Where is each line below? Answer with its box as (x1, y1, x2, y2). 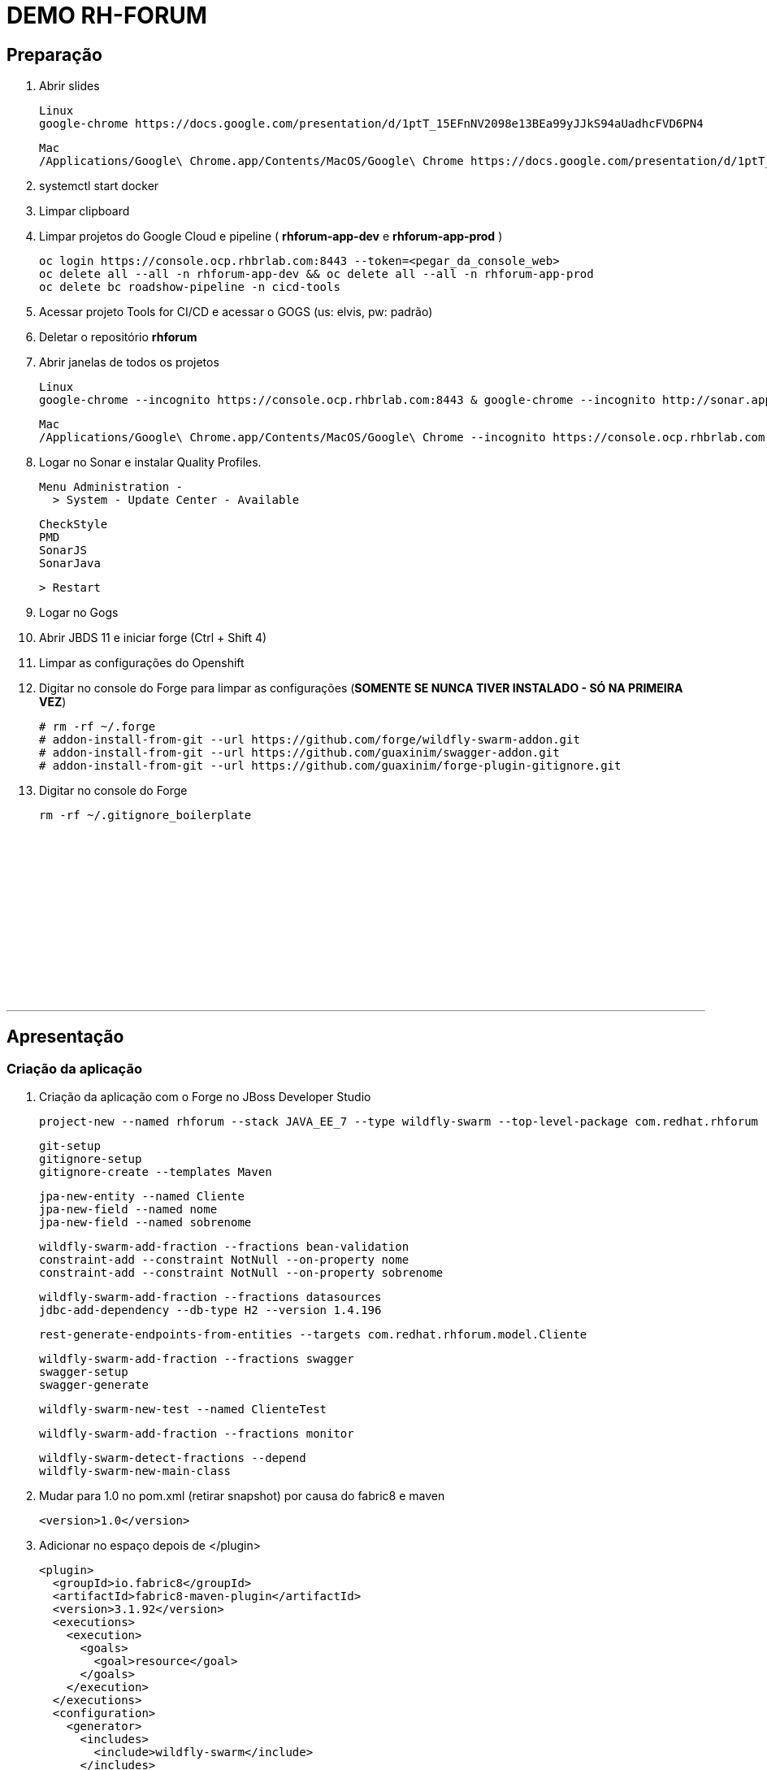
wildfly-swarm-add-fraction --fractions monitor (39, 1427, 354, 1441)
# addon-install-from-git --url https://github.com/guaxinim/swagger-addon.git (39, 746, 560, 760)
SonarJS (39, 544, 88, 557)
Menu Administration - (39, 480, 184, 494)
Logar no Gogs (39, 605, 119, 620)
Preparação (6, 44, 102, 65)
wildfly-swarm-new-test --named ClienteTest (39, 1403, 327, 1416)
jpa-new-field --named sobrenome (39, 1216, 252, 1230)
